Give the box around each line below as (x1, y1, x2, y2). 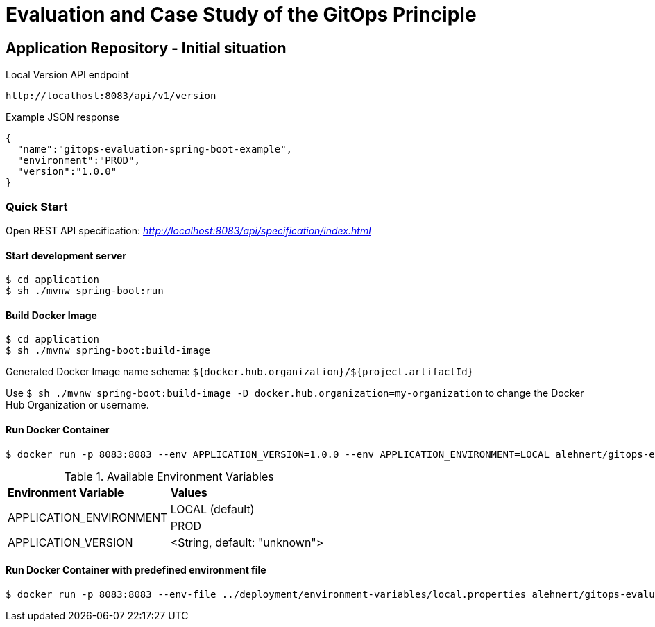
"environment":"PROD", (17, 155, 140, 166)
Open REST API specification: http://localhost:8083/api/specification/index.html (6, 224, 371, 237)
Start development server (6, 249, 127, 261)
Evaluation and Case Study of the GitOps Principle (6, 3, 477, 26)
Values (170, 485, 207, 499)
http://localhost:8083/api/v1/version (6, 90, 216, 102)
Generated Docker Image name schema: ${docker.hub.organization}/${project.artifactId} (6, 366, 474, 378)
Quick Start (6, 199, 68, 214)
